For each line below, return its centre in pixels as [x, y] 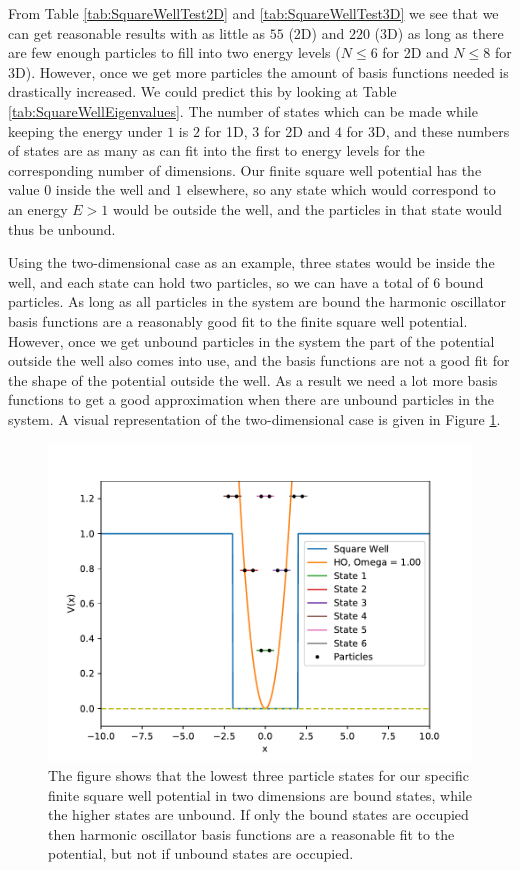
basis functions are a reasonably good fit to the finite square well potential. [238, 320]
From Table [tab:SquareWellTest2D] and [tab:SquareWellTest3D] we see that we [253, 13]
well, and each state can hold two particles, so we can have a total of [218, 281]
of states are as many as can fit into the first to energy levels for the [216, 150]
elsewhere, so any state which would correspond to [341, 189]
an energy [38, 208]
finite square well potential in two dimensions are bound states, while [260, 794]
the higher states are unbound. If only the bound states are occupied [258, 814]
